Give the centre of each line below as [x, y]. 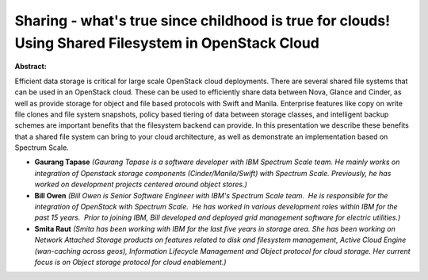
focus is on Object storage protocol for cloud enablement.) [130, 262]
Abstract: [31, 67]
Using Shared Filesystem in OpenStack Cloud [167, 43]
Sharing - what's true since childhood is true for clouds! [203, 21]
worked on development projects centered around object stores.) [141, 184]
